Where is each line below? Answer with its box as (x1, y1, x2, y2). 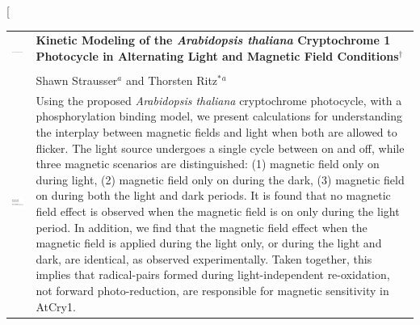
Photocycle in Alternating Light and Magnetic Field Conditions (36, 47, 399, 64)
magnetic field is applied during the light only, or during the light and (36, 234, 382, 251)
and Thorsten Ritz (125, 72, 218, 89)
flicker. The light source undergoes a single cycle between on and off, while (36, 139, 405, 156)
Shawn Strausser (36, 72, 118, 89)
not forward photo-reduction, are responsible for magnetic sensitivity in (36, 282, 389, 298)
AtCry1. (36, 298, 76, 314)
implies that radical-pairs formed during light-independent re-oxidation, (36, 266, 390, 283)
